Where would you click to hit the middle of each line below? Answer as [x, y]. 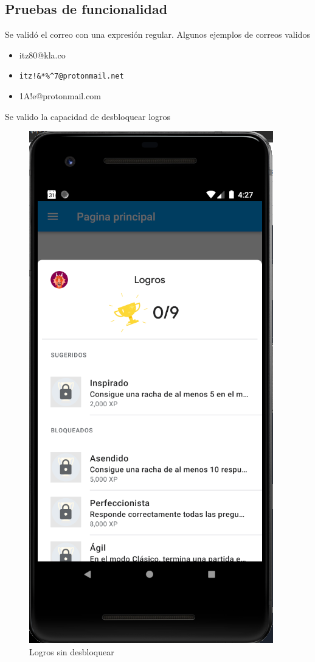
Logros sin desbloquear [72, 651]
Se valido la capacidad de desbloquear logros [88, 116]
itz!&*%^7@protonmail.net [71, 76]
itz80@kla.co [42, 55]
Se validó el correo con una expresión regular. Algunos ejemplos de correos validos [157, 34]
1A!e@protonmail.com [60, 96]
